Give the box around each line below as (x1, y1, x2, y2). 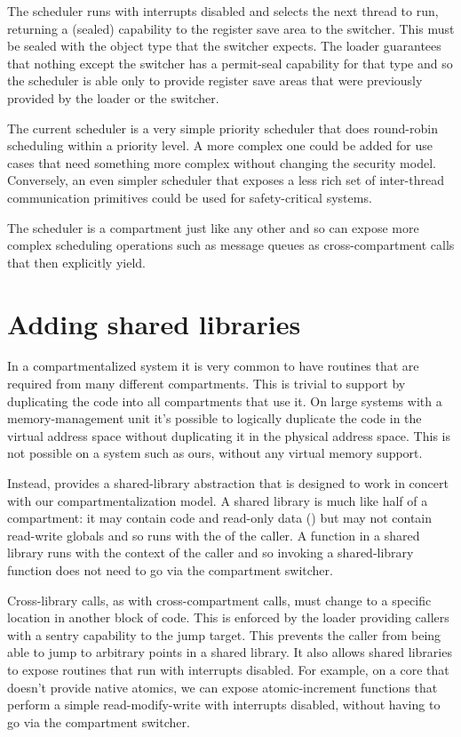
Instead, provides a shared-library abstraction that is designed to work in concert (7, 474, 449, 492)
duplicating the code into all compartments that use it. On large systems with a (7, 391, 442, 410)
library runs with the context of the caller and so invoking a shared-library (7, 543, 414, 562)
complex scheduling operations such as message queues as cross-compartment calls (7, 236, 455, 254)
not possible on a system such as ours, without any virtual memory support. (7, 444, 423, 462)
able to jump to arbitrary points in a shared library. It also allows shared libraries (7, 643, 452, 661)
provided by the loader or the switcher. (7, 88, 219, 107)
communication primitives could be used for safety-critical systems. (7, 188, 372, 206)
